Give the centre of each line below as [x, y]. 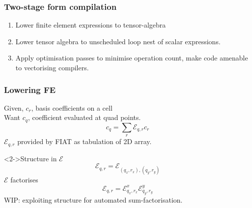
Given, [14, 107]
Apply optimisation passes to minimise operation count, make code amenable [132, 58]
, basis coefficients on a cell [72, 107]
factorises [24, 180]
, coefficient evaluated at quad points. [84, 117]
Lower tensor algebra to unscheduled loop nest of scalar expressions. [118, 41]
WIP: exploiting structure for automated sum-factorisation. [93, 199]
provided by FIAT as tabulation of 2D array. [84, 141]
